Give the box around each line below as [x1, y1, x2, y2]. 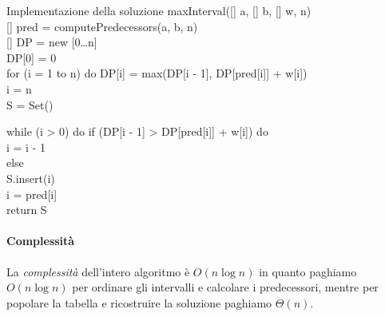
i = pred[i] [6, 185, 58, 202]
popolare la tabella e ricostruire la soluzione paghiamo [6, 294, 272, 311]
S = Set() [6, 96, 54, 113]
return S [6, 201, 47, 218]
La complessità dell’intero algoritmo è [6, 263, 190, 279]
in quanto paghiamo [259, 263, 357, 279]
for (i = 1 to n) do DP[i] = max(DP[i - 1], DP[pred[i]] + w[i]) [6, 65, 308, 81]
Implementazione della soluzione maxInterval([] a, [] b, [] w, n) [6, 2, 312, 18]
